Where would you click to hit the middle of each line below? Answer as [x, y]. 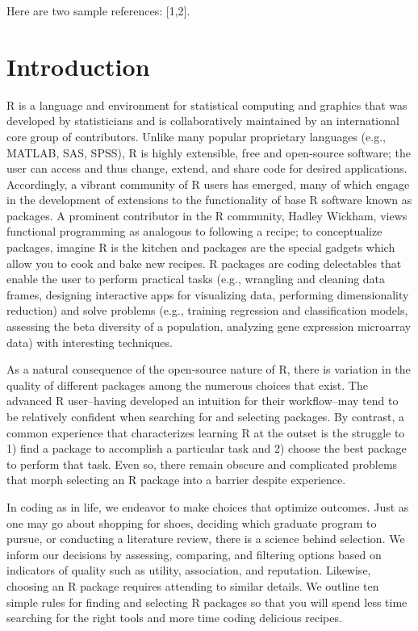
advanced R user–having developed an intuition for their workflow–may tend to [203, 401]
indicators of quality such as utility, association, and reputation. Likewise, [189, 570]
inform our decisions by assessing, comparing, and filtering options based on [194, 554]
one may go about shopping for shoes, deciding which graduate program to [192, 522]
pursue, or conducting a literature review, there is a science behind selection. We [206, 539]
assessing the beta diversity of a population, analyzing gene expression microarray [209, 326]
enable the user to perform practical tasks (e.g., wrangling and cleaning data [196, 279]
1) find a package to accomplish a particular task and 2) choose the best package [207, 448]
